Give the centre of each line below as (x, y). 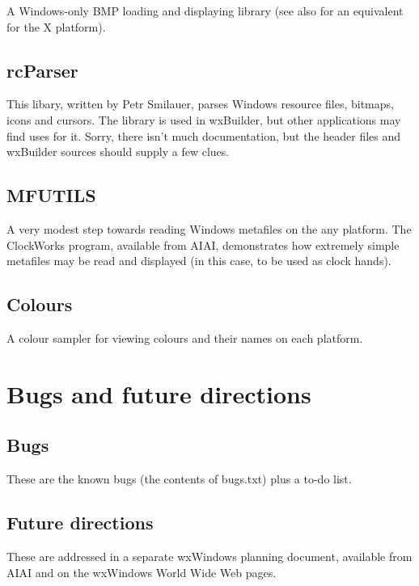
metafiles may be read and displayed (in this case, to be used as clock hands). (199, 261)
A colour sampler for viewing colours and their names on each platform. (185, 337)
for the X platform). (56, 26)
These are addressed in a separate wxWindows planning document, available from (209, 556)
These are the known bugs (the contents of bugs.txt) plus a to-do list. (179, 479)
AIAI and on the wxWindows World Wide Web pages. (142, 572)
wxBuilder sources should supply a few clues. (118, 152)
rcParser (42, 70)
